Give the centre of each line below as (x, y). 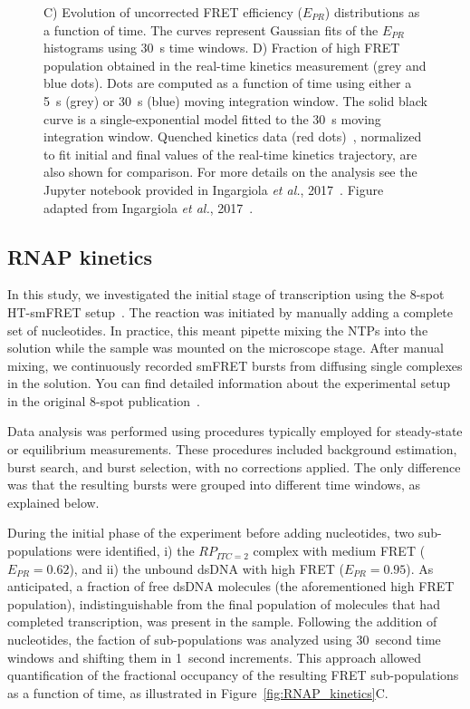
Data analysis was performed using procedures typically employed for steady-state (235, 431)
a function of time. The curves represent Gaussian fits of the (211, 29)
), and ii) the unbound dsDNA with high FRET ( (206, 568)
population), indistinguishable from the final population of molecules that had (224, 603)
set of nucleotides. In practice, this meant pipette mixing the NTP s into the (218, 330)
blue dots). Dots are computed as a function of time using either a (228, 83)
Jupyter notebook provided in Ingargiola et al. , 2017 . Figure (214, 189)
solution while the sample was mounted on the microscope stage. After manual (225, 348)
